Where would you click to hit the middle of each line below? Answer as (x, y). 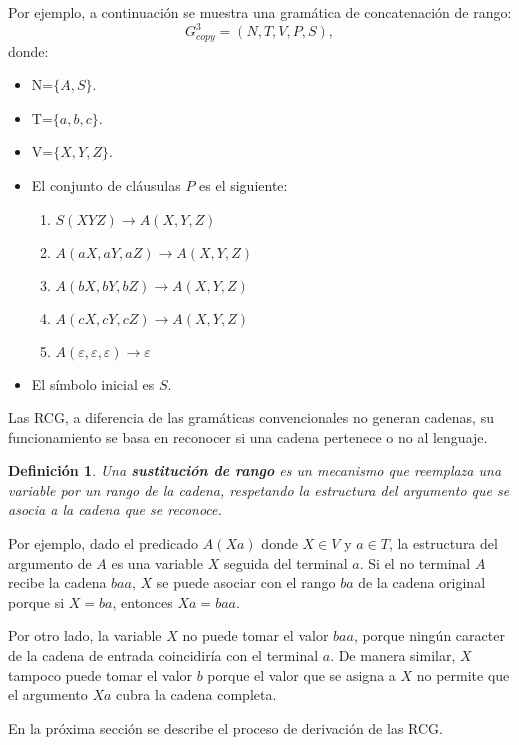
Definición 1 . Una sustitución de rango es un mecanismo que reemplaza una (255, 470)
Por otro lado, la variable (85, 635)
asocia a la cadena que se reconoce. (115, 509)
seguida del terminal (285, 562)
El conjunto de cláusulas (106, 184)
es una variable (157, 562)
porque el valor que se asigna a (301, 674)
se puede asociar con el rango (246, 582)
